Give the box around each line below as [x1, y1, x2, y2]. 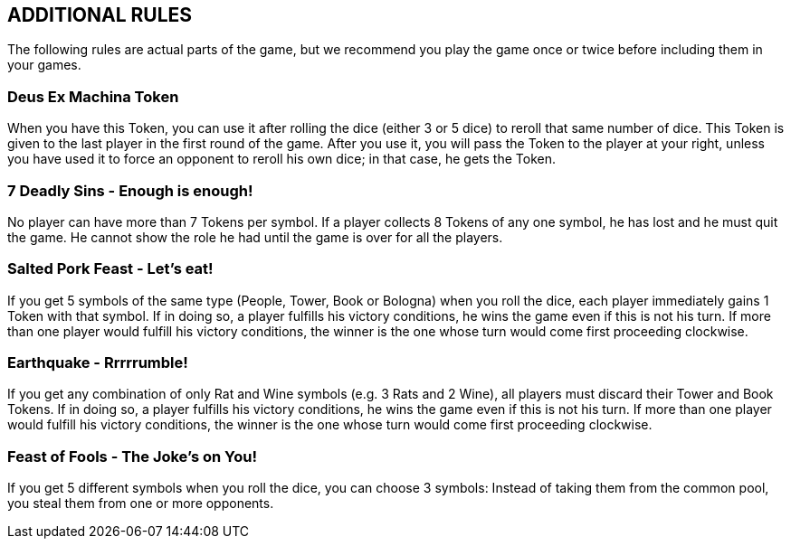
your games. [7, 57, 81, 73]
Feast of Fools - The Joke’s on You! [7, 447, 257, 466]
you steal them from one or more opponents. [7, 495, 274, 512]
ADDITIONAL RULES [7, 4, 193, 26]
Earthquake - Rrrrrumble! [7, 353, 188, 372]
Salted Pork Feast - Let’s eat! [7, 259, 214, 278]
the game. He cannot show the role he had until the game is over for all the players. [7, 229, 503, 245]
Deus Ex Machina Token [7, 87, 179, 106]
